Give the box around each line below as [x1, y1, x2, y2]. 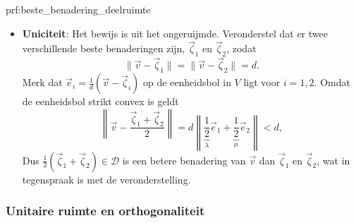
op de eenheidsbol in [143, 75, 231, 90]
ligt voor [243, 75, 281, 90]
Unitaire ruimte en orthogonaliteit [6, 202, 205, 219]
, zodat [226, 41, 257, 56]
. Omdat [314, 75, 350, 90]
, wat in [317, 152, 350, 167]
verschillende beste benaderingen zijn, [22, 41, 185, 56]
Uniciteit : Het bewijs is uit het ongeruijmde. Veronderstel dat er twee [22, 25, 328, 40]
